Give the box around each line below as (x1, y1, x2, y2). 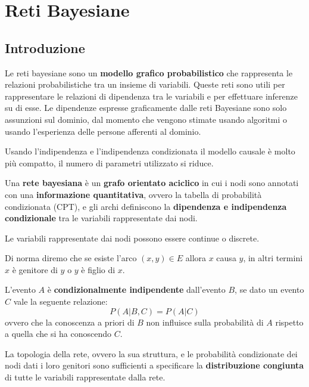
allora (185, 252, 207, 264)
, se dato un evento (235, 283, 304, 296)
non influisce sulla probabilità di (146, 315, 264, 328)
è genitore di (12, 263, 58, 275)
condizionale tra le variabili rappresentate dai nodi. (5, 212, 198, 224)
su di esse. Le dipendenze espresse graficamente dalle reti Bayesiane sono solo (5, 101, 287, 114)
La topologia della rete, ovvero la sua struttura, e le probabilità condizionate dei (5, 347, 298, 360)
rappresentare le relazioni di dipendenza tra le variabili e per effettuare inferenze (5, 89, 298, 102)
